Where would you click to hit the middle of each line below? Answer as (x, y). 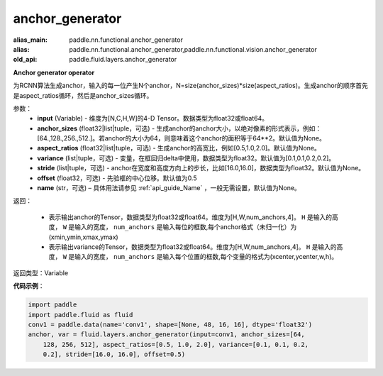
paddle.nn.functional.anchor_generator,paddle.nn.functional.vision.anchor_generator (193, 49)
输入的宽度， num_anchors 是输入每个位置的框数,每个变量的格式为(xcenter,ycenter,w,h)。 (206, 257)
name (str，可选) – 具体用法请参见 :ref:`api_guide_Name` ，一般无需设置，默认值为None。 (169, 188)
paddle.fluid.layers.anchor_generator (123, 60)
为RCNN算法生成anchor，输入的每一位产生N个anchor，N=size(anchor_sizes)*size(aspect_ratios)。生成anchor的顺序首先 (190, 86)
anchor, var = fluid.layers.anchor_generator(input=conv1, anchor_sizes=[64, (166, 334)
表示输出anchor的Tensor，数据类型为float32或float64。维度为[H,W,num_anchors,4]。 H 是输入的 (190, 217)
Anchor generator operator (54, 72)
